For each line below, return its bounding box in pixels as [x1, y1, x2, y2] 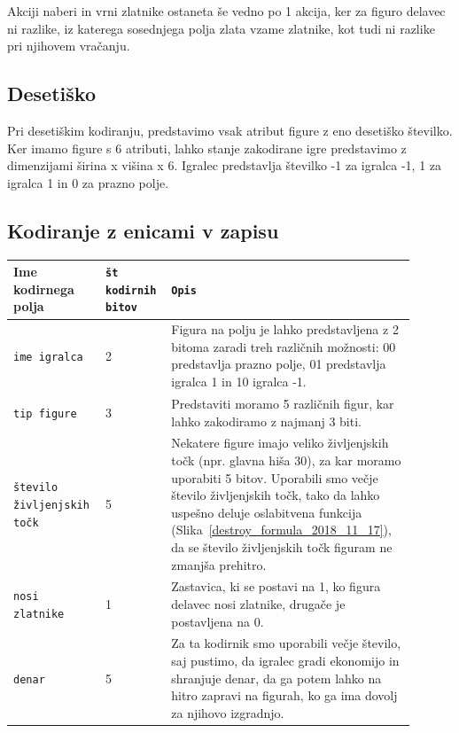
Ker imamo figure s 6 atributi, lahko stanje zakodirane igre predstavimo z [7, 138, 407, 157]
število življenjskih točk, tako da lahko [171, 486, 380, 504]
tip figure [13, 407, 77, 420]
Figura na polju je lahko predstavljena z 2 [171, 320, 399, 339]
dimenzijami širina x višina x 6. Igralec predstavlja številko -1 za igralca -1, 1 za [7, 156, 442, 175]
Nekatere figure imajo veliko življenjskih [171, 433, 389, 452]
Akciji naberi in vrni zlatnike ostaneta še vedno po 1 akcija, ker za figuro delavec [7, 2, 446, 19]
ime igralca [13, 350, 83, 363]
